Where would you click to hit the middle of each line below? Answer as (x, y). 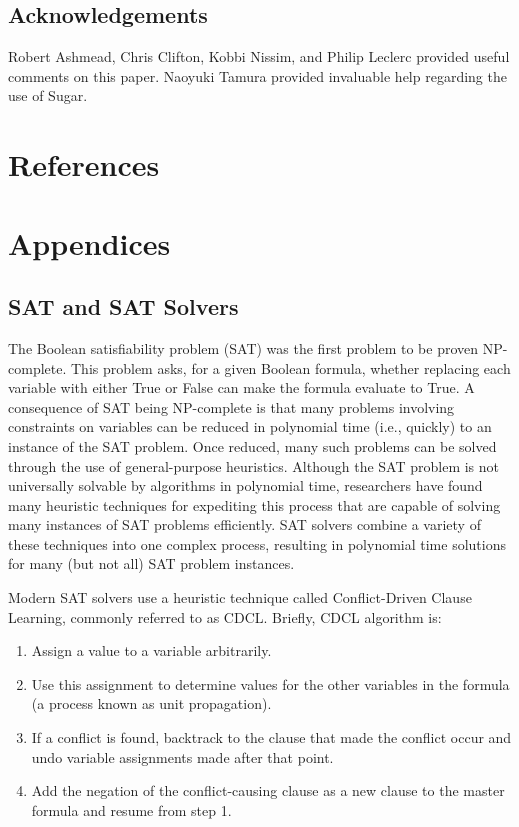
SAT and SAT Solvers (123, 306)
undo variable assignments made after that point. (182, 756)
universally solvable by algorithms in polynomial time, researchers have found (245, 485)
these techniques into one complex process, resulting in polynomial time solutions (257, 543)
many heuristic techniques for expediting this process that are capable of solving (254, 504)
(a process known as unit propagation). (151, 703)
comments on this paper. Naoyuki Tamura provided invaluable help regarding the (257, 75)
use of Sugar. (48, 95)
